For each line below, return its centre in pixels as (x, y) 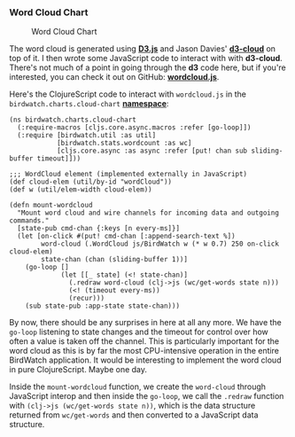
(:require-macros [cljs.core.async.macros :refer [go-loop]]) (134, 128)
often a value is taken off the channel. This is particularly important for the (144, 341)
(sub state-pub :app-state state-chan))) (102, 306)
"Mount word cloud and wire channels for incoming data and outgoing (148, 213)
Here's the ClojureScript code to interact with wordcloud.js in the (128, 94)
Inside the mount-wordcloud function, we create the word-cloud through (138, 386)
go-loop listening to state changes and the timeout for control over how (139, 332)
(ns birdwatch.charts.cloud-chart (73, 120)
